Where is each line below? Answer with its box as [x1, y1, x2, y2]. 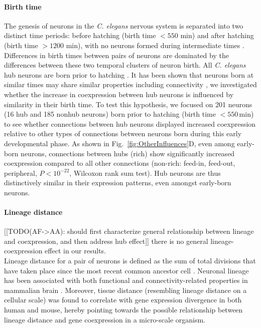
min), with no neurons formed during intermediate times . [66, 40, 244, 50]
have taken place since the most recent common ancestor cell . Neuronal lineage [4, 265, 249, 275]
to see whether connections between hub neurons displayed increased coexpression [4, 118, 256, 129]
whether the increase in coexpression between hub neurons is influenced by [4, 89, 234, 99]
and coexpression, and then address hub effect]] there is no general [4, 235, 208, 246]
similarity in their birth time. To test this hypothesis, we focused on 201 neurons [4, 99, 252, 109]
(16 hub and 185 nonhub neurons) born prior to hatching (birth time [4, 109, 216, 119]
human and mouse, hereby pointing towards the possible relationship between [4, 304, 243, 315]
